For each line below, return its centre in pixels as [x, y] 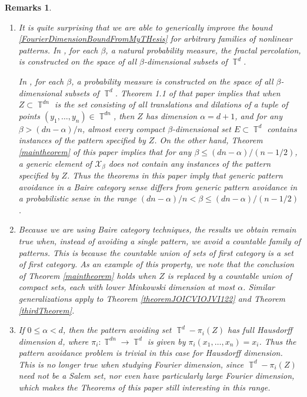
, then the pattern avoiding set [117, 330]
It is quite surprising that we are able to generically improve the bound [145, 27]
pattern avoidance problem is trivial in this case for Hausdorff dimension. [151, 353]
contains [282, 128]
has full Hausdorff [260, 330]
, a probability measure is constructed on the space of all [172, 81]
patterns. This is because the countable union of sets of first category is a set [156, 252]
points [29, 115]
